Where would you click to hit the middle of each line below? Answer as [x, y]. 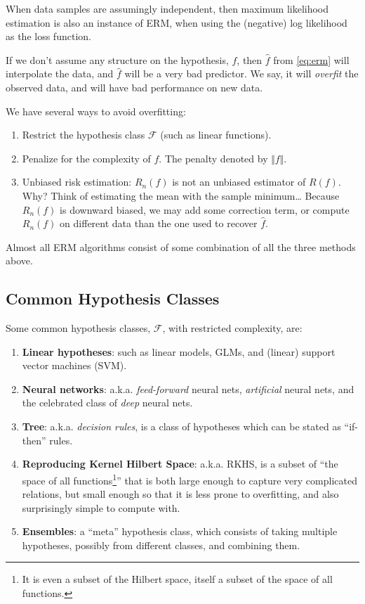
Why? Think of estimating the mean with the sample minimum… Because [181, 195]
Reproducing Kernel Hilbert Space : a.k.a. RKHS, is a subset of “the [180, 464]
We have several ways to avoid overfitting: [96, 111]
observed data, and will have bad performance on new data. [134, 87]
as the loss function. [48, 36]
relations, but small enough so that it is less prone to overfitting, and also [180, 494]
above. [19, 261]
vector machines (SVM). [74, 365]
